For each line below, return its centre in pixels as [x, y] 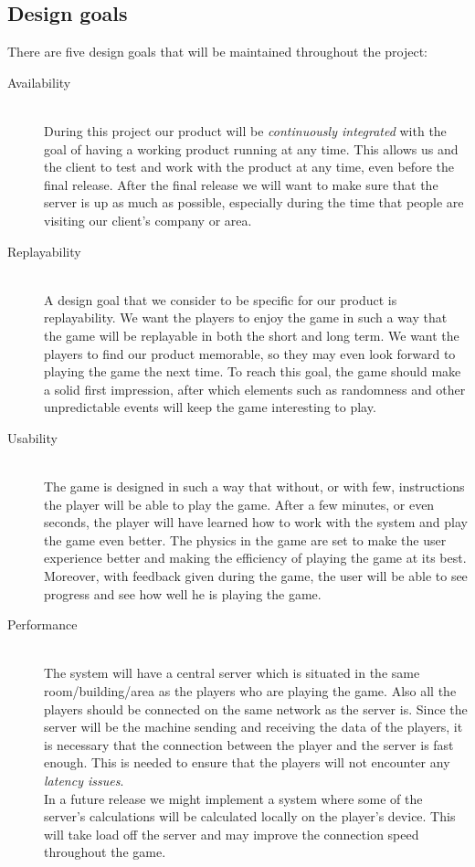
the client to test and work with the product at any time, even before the [249, 167]
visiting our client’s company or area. [148, 220]
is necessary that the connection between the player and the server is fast [249, 744]
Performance [42, 624]
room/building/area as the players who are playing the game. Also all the [250, 691]
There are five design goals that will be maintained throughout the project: [217, 52]
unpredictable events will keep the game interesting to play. [210, 407]
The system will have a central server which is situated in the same [232, 673]
